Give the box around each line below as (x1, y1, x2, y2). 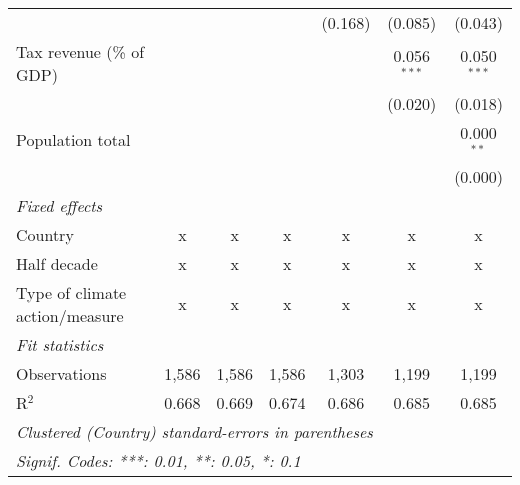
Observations (16, 361, 107, 385)
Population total (16, 128, 131, 152)
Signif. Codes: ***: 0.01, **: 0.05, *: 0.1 (16, 448, 301, 472)
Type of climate (16, 280, 127, 304)
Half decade (16, 251, 98, 275)
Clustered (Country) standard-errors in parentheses (16, 419, 373, 443)
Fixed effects (16, 193, 103, 217)
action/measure (16, 303, 124, 327)
